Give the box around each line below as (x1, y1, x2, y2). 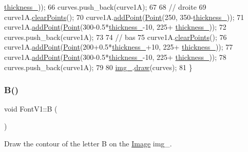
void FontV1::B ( (4, 103, 58, 114)
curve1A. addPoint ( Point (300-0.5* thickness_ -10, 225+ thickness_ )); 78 (4, 51, 226, 62)
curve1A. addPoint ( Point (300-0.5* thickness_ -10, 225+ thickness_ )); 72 (4, 21, 226, 32)
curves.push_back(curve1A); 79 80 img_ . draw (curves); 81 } (4, 61, 193, 72)
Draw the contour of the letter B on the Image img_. (4, 138, 172, 148)
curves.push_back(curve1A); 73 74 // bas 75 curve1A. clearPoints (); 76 (4, 31, 227, 42)
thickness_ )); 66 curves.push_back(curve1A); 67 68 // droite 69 (4, 2, 206, 12)
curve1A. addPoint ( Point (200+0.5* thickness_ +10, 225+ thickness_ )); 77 (4, 41, 233, 52)
